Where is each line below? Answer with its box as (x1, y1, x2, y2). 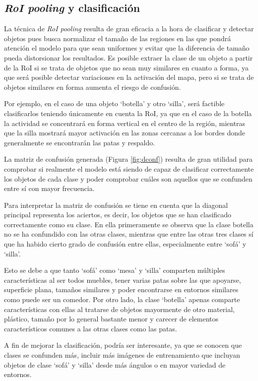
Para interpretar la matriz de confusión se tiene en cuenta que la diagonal (4, 199, 228, 210)
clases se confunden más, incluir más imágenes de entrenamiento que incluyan (4, 350, 240, 360)
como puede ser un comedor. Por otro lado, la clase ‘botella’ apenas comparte (4, 294, 240, 305)
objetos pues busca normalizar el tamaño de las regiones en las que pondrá (4, 33, 231, 43)
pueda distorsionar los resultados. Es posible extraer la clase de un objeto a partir (4, 52, 253, 63)
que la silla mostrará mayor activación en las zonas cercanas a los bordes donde (4, 127, 246, 138)
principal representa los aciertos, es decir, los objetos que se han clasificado (4, 209, 232, 220)
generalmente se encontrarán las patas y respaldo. (4, 137, 155, 147)
